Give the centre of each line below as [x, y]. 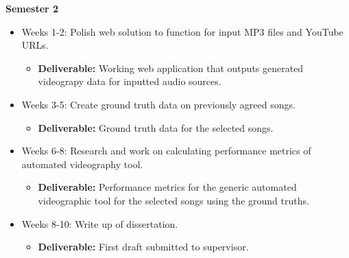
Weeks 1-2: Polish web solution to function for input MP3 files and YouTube [182, 31]
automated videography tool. [82, 164]
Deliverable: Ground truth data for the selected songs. [156, 127]
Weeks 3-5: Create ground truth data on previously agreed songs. [158, 104]
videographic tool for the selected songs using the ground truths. [173, 200]
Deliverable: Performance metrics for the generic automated [167, 187]
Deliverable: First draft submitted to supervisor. [143, 247]
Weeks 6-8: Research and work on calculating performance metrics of [166, 151]
